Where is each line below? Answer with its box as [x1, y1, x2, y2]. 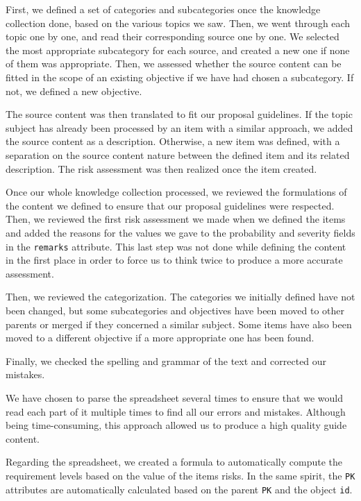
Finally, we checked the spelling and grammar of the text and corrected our [6, 353, 327, 368]
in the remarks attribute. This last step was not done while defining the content [6, 239, 346, 253]
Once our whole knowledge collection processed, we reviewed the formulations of [6, 185, 347, 199]
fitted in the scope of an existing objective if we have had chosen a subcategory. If [6, 69, 354, 84]
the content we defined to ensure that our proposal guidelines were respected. [6, 198, 335, 212]
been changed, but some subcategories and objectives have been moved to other [6, 303, 345, 317]
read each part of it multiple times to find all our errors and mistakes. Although [6, 404, 346, 418]
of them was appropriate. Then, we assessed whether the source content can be [6, 56, 342, 71]
